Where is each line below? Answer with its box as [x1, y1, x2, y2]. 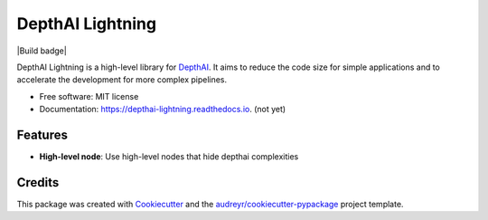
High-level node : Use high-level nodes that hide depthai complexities [39, 151, 299, 162]
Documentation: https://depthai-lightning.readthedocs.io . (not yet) [39, 104, 286, 115]
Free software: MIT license [39, 91, 139, 101]
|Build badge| [16, 45, 67, 56]
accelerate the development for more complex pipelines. [16, 74, 228, 85]
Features [16, 127, 68, 142]
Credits [16, 175, 60, 190]
